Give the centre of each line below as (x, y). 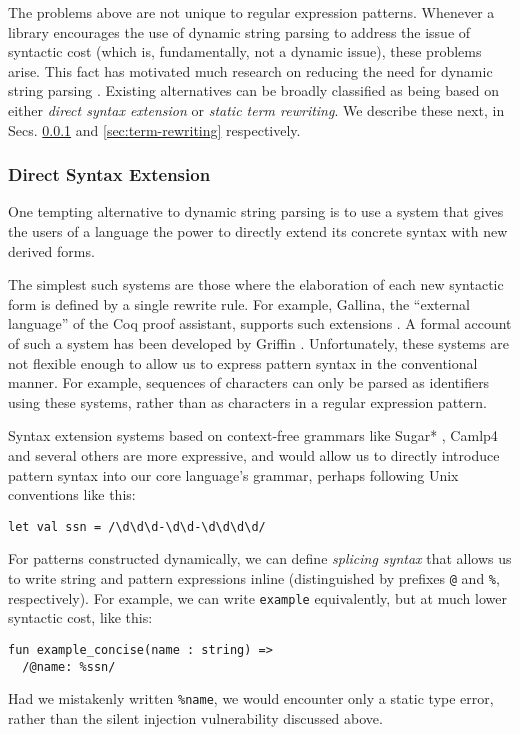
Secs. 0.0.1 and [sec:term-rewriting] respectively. (154, 129)
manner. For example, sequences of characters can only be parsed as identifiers (249, 382)
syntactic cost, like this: (80, 617)
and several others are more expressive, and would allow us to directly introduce (254, 454)
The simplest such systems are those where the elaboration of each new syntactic (256, 284)
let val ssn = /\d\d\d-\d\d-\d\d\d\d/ (137, 526)
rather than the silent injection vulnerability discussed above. (195, 717)
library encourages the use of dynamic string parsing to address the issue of (239, 31)
